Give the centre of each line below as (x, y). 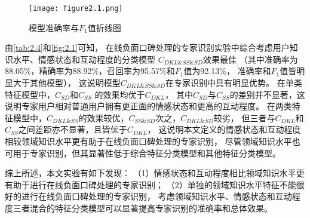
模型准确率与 (54, 27)
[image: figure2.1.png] (76, 8)
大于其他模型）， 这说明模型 (67, 83)
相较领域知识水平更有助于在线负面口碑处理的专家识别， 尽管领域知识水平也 (153, 141)
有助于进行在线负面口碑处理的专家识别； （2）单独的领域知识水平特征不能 (151, 184)
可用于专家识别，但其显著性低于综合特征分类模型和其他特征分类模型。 (143, 153)
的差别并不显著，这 (267, 94)
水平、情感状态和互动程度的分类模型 (84, 59)
